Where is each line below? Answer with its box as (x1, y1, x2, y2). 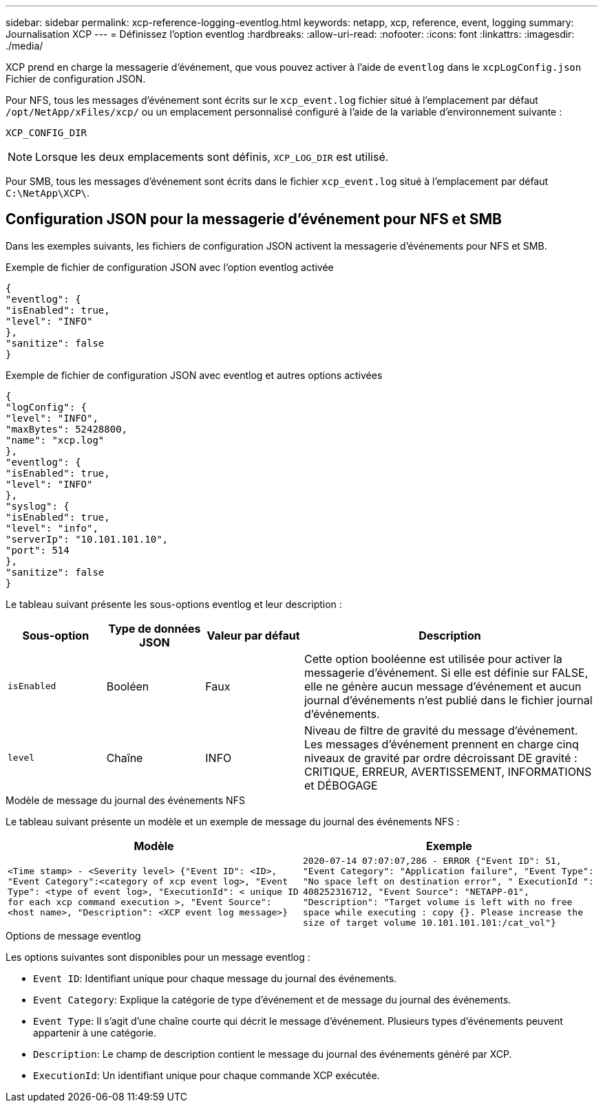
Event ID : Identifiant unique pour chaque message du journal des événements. (33, 972, 397, 984)
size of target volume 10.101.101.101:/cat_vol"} (303, 917, 556, 928)
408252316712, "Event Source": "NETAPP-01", (303, 886, 529, 897)
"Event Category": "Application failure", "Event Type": (303, 865, 594, 876)
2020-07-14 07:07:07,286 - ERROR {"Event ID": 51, (303, 855, 562, 866)
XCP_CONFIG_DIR (6, 127, 87, 138)
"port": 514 (6, 544, 70, 556)
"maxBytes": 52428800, (6, 423, 128, 435)
